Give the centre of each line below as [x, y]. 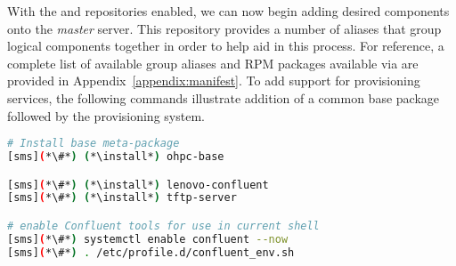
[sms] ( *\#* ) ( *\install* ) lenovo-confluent [138, 185]
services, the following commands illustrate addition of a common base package [223, 97]
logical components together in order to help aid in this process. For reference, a [226, 46]
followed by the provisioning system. [106, 115]
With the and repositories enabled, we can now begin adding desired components [228, 11]
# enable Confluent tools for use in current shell [163, 226]
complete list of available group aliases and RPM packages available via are [213, 63]
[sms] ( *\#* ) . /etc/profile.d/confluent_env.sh [151, 252]
